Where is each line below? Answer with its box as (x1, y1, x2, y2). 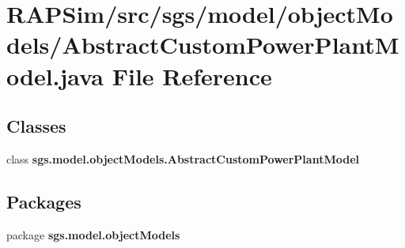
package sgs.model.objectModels (6, 226, 180, 242)
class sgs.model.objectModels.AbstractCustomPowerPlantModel (6, 150, 359, 167)
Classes (6, 114, 66, 138)
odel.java (6, 59, 104, 92)
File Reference (112, 59, 272, 92)
